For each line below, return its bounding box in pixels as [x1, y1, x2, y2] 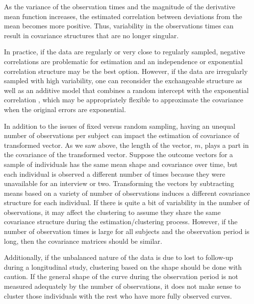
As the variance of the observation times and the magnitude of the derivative [4, 1, 235, 11]
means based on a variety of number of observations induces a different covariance [4, 187, 250, 198]
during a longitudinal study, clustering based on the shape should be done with [4, 261, 242, 272]
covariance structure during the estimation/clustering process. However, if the [4, 216, 238, 227]
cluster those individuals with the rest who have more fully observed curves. [4, 290, 232, 301]
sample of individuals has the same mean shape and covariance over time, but [4, 159, 238, 169]
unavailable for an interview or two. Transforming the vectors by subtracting [4, 178, 234, 188]
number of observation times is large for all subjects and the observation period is [4, 226, 250, 236]
